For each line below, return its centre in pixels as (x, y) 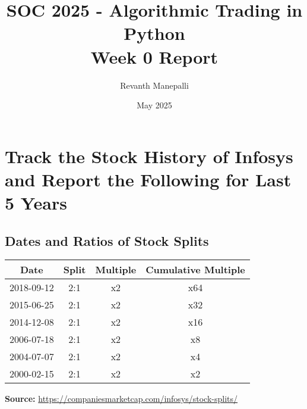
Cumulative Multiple (195, 270)
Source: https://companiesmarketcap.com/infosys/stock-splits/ (121, 399)
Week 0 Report (154, 56)
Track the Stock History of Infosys (149, 156)
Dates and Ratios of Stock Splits (107, 240)
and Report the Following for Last (148, 179)
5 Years (36, 203)
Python (154, 33)
